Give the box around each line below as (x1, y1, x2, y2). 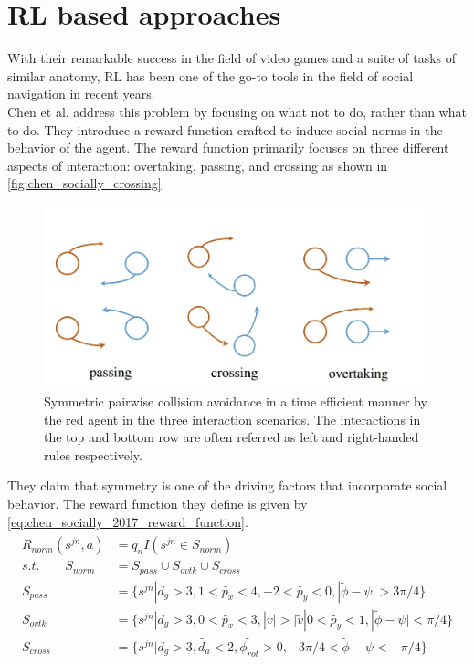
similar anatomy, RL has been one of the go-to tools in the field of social (7, 66, 414, 85)
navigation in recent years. (7, 84, 155, 103)
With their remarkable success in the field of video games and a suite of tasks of (7, 48, 457, 68)
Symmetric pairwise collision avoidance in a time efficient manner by (44, 391, 427, 410)
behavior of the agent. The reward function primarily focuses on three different (7, 138, 449, 157)
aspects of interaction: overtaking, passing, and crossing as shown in (7, 155, 388, 174)
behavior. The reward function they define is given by (7, 493, 308, 512)
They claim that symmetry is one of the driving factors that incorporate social (7, 476, 448, 495)
